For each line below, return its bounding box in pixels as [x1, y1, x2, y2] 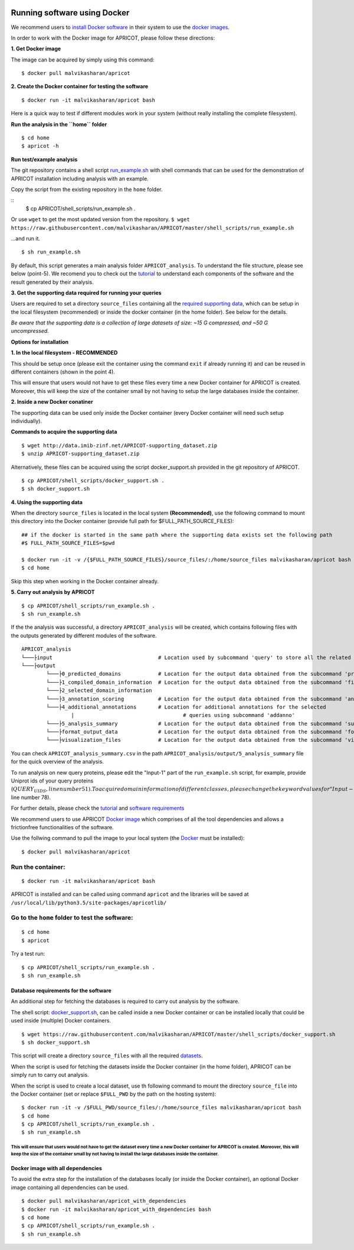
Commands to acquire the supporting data [11, 428, 117, 436]
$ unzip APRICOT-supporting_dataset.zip [21, 450, 140, 457]
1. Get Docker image [11, 45, 61, 53]
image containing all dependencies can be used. [11, 1184, 129, 1191]
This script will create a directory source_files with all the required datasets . [11, 1052, 203, 1059]
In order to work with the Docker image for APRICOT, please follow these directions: [11, 34, 215, 41]
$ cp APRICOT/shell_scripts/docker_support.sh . [21, 477, 165, 484]
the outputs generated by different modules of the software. [11, 632, 157, 639]
